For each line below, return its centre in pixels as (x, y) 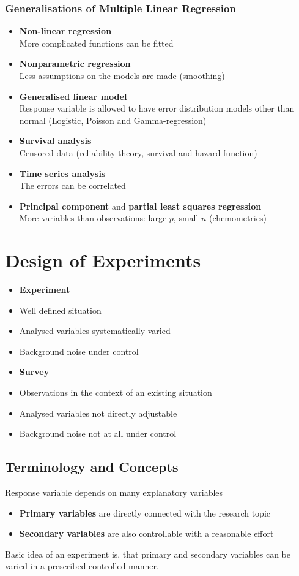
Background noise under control (79, 351)
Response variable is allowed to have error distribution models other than (157, 108)
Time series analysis (62, 173)
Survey (34, 372)
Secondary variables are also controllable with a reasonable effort (146, 533)
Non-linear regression (65, 31)
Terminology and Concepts (92, 467)
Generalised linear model (73, 96)
